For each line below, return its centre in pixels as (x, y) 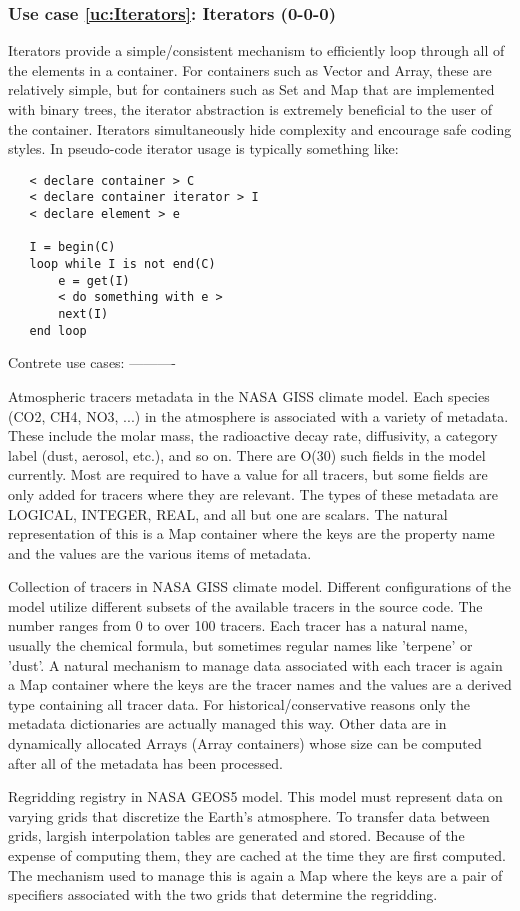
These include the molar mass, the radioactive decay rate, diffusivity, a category (253, 435)
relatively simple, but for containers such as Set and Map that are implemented (251, 89)
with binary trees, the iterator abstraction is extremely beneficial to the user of (250, 109)
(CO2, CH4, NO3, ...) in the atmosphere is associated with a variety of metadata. (258, 415)
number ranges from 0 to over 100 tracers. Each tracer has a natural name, (238, 625)
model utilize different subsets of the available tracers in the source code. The (245, 605)
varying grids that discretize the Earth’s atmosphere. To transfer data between (249, 815)
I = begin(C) (72, 247)
